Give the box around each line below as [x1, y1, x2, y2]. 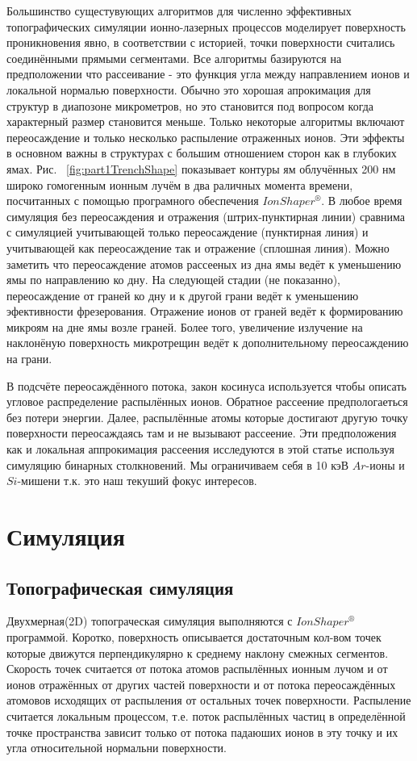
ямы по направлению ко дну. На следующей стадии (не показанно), [6, 271, 341, 288]
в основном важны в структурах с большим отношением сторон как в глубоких [6, 144, 397, 161]
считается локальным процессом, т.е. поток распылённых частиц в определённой [6, 707, 406, 724]
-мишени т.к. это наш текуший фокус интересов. [17, 472, 257, 489]
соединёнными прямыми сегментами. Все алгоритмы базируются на [6, 49, 342, 66]
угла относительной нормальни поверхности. [6, 739, 227, 756]
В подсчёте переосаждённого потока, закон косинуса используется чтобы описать [6, 377, 407, 394]
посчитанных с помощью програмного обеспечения [6, 192, 259, 209]
